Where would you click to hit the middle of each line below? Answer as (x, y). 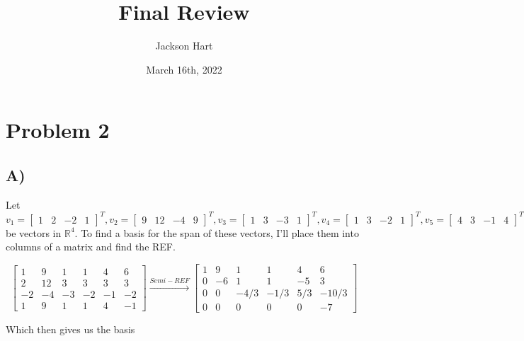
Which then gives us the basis (70, 329)
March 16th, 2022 (184, 69)
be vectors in (34, 232)
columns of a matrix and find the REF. (91, 247)
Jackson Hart (184, 46)
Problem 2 (58, 130)
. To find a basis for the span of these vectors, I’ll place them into (217, 232)
